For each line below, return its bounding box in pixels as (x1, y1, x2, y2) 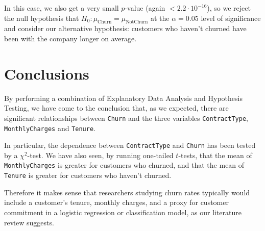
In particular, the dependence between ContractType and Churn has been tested (4, 140, 256, 150)
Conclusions (4, 63, 89, 84)
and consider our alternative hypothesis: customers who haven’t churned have (4, 23, 247, 34)
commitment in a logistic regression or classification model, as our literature (4, 207, 242, 217)
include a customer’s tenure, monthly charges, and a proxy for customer (4, 197, 229, 208)
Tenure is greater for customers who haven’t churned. (4, 170, 172, 181)
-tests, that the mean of (178, 149, 252, 160)
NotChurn (126, 19, 148, 25)
